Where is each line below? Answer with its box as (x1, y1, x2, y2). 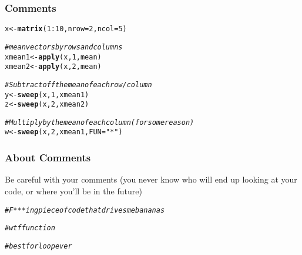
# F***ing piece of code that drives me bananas (5, 206, 165, 214)
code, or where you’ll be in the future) (5, 184, 142, 197)
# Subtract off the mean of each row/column (5, 80, 152, 89)
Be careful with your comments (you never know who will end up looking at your (5, 173, 297, 186)
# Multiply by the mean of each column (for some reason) (5, 118, 194, 127)
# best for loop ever (5, 241, 72, 250)
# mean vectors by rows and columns (5, 42, 123, 51)
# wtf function (5, 224, 55, 233)
